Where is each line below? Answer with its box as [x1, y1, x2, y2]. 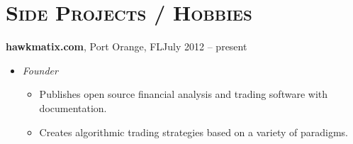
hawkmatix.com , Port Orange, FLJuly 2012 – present [6, 39, 247, 54]
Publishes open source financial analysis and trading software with [39, 87, 328, 101]
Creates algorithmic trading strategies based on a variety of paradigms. [39, 124, 348, 139]
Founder [22, 62, 58, 77]
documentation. [39, 100, 107, 115]
